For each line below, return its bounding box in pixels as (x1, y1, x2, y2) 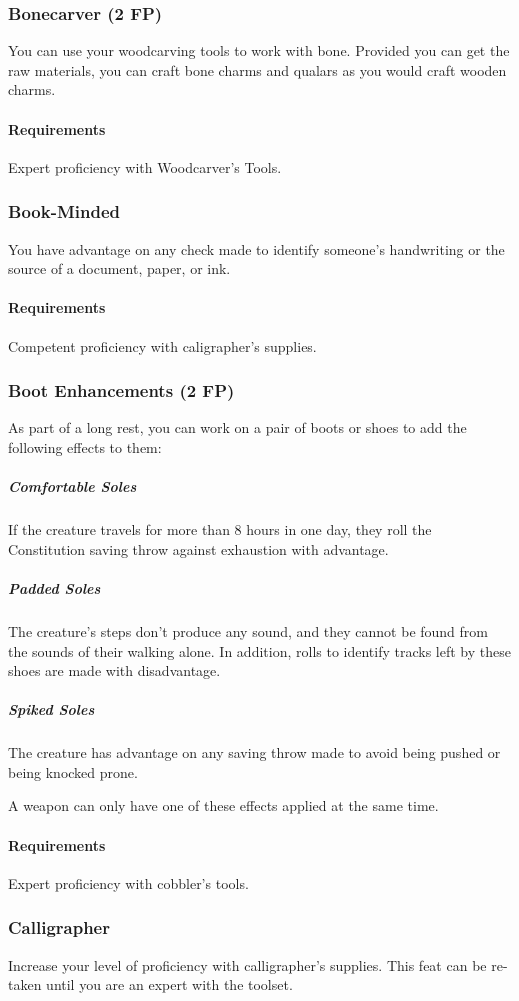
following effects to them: (8, 437, 162, 457)
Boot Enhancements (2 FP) (8, 378, 235, 403)
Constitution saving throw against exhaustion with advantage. (8, 538, 389, 559)
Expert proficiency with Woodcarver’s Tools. (8, 156, 282, 177)
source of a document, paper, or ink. (8, 258, 231, 279)
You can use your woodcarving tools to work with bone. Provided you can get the (8, 40, 510, 61)
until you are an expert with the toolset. (46, 974, 293, 995)
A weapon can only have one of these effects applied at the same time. (8, 795, 439, 816)
